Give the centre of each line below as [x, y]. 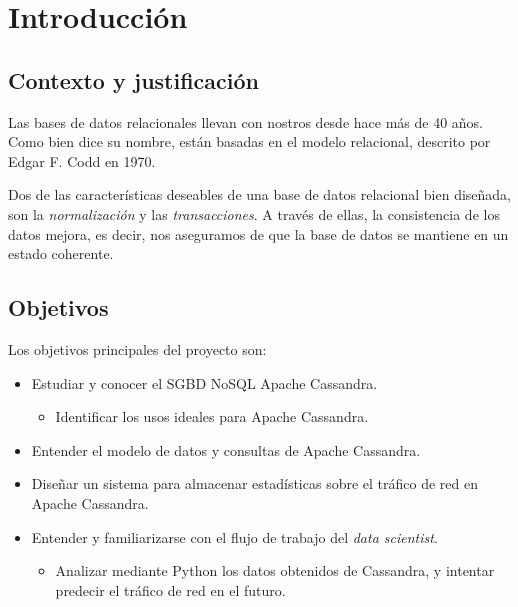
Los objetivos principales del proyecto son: [137, 348]
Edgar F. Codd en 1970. [82, 160]
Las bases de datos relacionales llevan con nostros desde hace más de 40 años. [246, 121]
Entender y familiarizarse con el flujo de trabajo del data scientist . [234, 536]
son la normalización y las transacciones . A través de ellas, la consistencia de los [254, 213]
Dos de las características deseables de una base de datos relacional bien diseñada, [260, 194]
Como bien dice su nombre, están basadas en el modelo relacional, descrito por [249, 141]
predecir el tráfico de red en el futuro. [170, 589]
